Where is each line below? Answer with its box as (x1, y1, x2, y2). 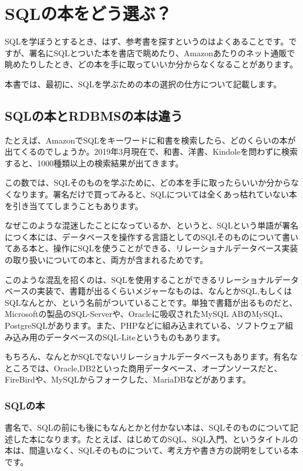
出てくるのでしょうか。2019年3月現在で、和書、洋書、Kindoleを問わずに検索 (5, 145, 298, 158)
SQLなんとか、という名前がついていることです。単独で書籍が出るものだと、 (5, 296, 298, 308)
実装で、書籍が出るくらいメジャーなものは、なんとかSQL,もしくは (37, 285, 292, 297)
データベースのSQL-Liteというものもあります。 (45, 330, 225, 343)
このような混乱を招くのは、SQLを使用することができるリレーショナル (5, 273, 274, 285)
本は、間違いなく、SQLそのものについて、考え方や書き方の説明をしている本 (5, 444, 298, 456)
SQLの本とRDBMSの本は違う (5, 106, 183, 124)
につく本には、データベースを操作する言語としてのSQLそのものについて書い (5, 230, 298, 243)
